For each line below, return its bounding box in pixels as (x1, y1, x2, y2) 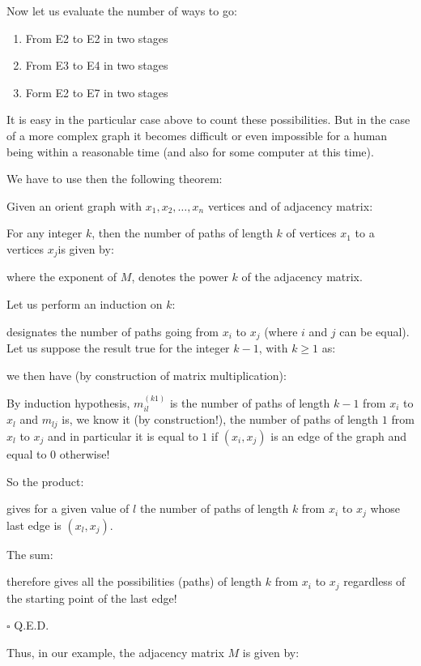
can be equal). (339, 322, 410, 339)
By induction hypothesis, (6, 395, 130, 412)
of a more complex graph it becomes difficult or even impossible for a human (6, 126, 388, 143)
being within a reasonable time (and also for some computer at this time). (6, 143, 374, 160)
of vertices (286, 224, 337, 241)
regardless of (343, 573, 406, 590)
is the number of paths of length (169, 395, 330, 412)
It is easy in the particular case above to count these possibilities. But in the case (6, 111, 410, 128)
